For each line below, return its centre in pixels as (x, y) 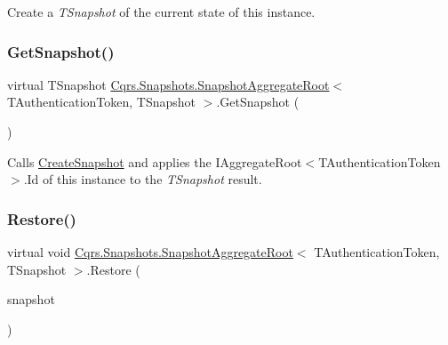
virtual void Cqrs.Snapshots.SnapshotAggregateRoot (150, 252)
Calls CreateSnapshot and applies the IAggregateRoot (155, 161)
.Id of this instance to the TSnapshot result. (143, 179)
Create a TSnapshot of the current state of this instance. (161, 12)
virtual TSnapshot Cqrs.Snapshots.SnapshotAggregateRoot (168, 84)
